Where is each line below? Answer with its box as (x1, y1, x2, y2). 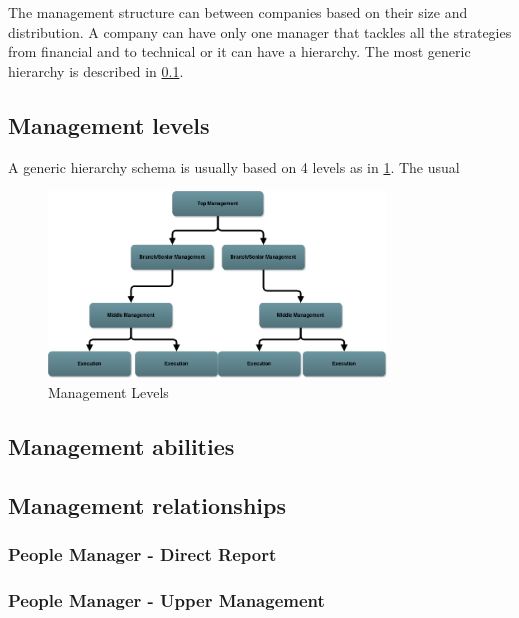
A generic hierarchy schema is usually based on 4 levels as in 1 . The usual (8, 156, 460, 177)
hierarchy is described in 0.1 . (8, 60, 184, 81)
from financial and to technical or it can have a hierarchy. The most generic (8, 41, 471, 62)
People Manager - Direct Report (8, 542, 277, 567)
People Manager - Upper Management (8, 588, 325, 613)
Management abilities (8, 431, 235, 462)
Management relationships (8, 490, 286, 521)
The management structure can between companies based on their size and (8, 2, 468, 22)
